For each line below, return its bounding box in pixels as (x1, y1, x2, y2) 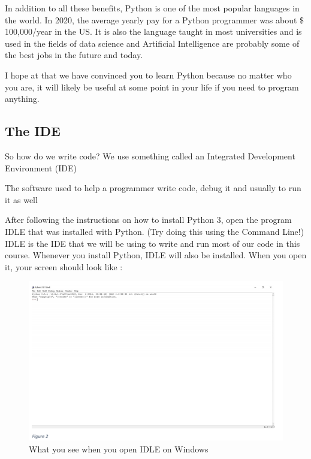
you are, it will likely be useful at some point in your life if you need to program (5, 80, 299, 93)
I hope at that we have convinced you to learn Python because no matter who (5, 68, 292, 81)
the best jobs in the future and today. (5, 49, 143, 61)
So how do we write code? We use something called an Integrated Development (5, 149, 295, 162)
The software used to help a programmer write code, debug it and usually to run (5, 182, 301, 194)
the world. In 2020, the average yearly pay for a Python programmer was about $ (5, 13, 304, 26)
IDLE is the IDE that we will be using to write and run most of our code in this (5, 237, 300, 249)
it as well (5, 193, 38, 206)
